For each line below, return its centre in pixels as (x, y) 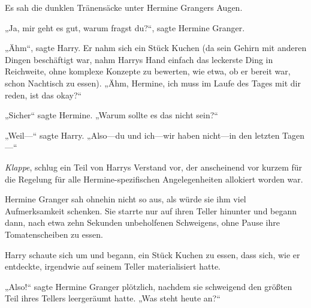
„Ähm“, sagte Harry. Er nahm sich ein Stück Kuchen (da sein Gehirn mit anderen (156, 48)
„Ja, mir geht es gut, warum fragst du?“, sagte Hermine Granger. (125, 27)
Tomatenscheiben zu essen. (54, 234)
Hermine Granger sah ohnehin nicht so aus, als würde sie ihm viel (126, 199)
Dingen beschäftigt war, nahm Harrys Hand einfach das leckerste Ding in (139, 59)
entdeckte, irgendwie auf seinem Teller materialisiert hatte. (113, 266)
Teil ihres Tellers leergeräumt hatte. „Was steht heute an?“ (113, 298)
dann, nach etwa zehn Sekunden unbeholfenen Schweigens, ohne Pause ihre (142, 222)
